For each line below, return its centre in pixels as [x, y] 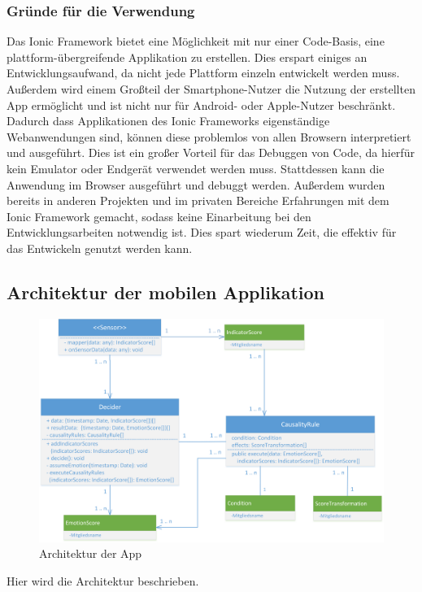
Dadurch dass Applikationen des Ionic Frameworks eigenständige [168, 121]
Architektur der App [91, 553]
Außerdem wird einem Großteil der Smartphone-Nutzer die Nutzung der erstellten [211, 89]
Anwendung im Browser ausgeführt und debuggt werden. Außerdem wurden [196, 184]
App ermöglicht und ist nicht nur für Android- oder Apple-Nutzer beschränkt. [201, 104]
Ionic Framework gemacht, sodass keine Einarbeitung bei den [159, 216]
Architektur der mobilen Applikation [165, 292]
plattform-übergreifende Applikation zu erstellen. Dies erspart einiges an [187, 57]
